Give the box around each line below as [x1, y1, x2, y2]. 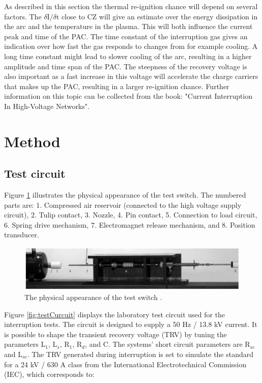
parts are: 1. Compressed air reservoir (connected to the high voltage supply [4, 199, 242, 210]
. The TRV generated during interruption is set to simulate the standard [27, 348, 254, 359]
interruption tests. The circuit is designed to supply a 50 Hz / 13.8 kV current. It [4, 319, 257, 330]
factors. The [4, 11, 42, 21]
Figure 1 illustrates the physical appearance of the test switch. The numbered [4, 189, 246, 200]
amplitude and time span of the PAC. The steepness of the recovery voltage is [4, 61, 247, 71]
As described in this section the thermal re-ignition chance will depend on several [4, 1, 258, 11]
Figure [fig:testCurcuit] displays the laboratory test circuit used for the [4, 309, 225, 319]
